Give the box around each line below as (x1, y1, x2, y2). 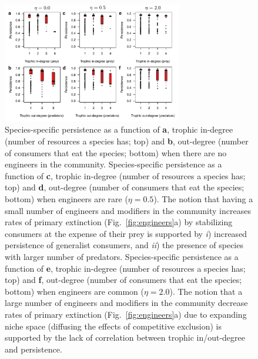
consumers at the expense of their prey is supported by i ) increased (5, 227, 247, 239)
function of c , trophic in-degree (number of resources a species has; (5, 169, 246, 182)
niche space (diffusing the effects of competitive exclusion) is (5, 320, 222, 332)
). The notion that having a (153, 193, 253, 205)
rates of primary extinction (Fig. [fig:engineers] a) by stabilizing (5, 216, 233, 228)
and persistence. (5, 342, 62, 355)
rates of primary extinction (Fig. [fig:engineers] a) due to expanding (5, 308, 247, 320)
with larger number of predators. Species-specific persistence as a (5, 250, 239, 262)
